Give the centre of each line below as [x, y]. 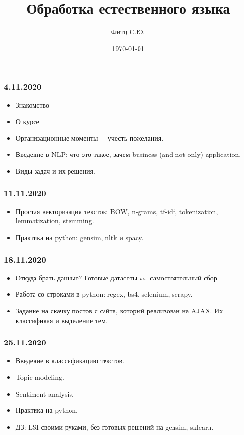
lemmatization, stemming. [55, 221]
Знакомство [33, 105]
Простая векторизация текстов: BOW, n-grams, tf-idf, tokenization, [117, 211]
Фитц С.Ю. [128, 32]
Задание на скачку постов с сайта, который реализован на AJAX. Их [119, 310]
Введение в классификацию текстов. [70, 360]
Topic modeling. [40, 377]
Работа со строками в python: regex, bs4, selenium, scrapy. [104, 294]
